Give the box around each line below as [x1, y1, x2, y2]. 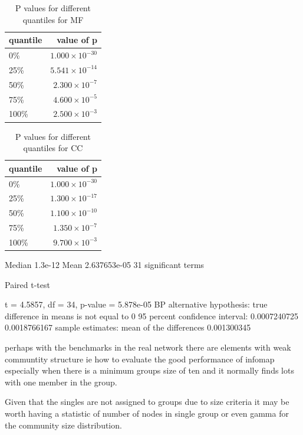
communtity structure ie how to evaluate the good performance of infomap [5, 352, 275, 365]
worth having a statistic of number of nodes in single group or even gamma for [5, 407, 289, 419]
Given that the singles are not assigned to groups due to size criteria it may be [5, 395, 289, 408]
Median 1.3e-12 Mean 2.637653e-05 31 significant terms [5, 259, 205, 270]
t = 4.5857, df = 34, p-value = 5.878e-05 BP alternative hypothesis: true [5, 298, 268, 310]
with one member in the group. [5, 375, 117, 388]
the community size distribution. [5, 418, 122, 431]
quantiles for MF [22, 13, 84, 25]
